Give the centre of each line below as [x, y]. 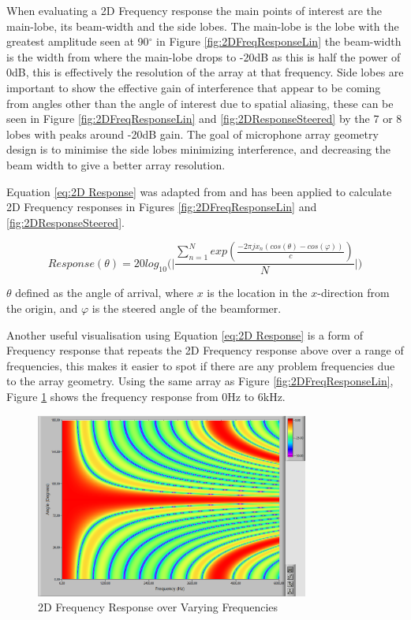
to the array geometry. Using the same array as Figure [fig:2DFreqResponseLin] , [200, 381]
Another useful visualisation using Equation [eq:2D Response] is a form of [185, 334]
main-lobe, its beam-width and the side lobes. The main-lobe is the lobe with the [203, 26]
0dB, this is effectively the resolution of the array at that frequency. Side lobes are [205, 72]
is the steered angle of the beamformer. [187, 308]
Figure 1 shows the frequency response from [112, 396]
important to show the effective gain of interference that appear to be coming [194, 87]
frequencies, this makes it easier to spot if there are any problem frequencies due [201, 365]
